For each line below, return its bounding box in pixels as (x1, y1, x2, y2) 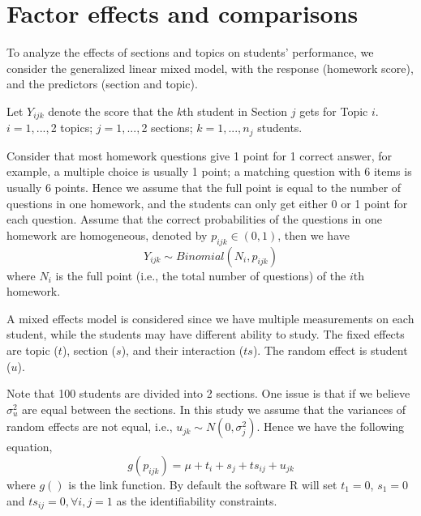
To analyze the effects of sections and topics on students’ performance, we (6, 44, 374, 61)
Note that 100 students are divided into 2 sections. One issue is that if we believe (6, 385, 410, 402)
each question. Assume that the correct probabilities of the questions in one (6, 211, 382, 228)
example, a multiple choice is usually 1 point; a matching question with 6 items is (6, 163, 412, 180)
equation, (6, 438, 53, 455)
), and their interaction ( (121, 341, 244, 358)
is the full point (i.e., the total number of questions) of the (55, 267, 346, 284)
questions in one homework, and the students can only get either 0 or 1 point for (6, 194, 408, 211)
